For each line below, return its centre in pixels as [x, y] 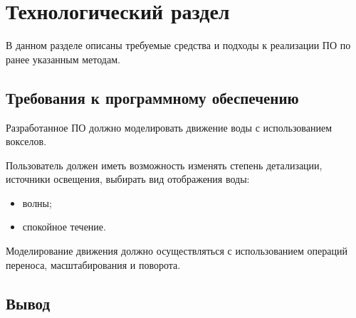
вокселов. [26, 141]
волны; [37, 202]
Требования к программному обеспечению [152, 97]
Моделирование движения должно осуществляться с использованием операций [177, 251]
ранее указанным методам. [63, 59]
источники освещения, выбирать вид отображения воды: [128, 179]
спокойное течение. [64, 227]
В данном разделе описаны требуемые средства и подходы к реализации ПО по [178, 45]
